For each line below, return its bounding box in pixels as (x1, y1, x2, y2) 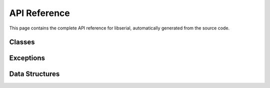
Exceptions (9, 54, 45, 62)
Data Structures (9, 70, 60, 78)
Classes (9, 38, 35, 46)
